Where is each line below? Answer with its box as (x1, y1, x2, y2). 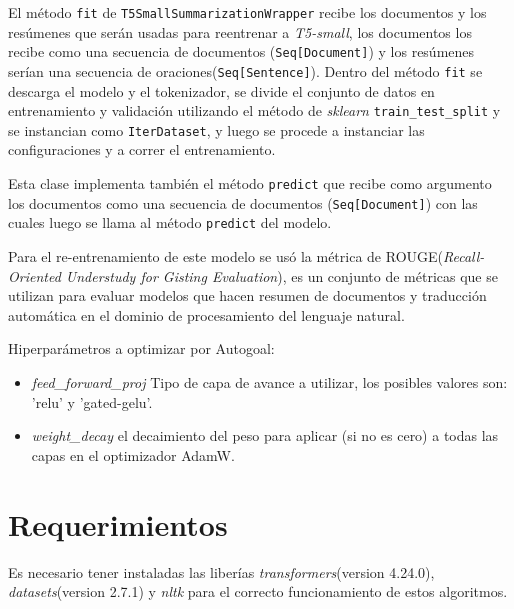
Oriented (8, 265, 61, 286)
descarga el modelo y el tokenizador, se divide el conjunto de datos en (8, 80, 435, 101)
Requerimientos (8, 503, 228, 544)
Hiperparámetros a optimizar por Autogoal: (8, 338, 275, 359)
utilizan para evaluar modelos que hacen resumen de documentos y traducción (8, 285, 487, 306)
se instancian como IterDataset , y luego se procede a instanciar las (8, 119, 425, 140)
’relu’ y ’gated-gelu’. (31, 391, 153, 412)
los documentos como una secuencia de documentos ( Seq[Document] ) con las (8, 192, 478, 213)
